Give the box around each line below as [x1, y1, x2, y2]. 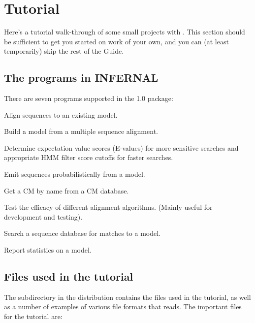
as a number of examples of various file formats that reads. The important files [4, 301, 242, 312]
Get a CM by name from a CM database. [4, 185, 129, 195]
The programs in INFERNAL [4, 70, 159, 85]
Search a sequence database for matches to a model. [4, 228, 160, 238]
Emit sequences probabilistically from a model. [4, 169, 145, 179]
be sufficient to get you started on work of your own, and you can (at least [4, 36, 229, 46]
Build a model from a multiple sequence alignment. [4, 126, 158, 136]
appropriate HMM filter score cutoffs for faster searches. [4, 152, 173, 162]
